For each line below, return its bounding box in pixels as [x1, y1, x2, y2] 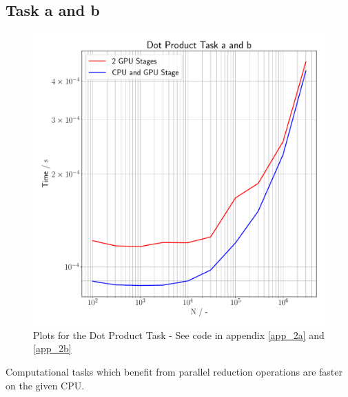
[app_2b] [33, 341, 72, 356]
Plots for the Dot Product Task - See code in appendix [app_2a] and [33, 327, 325, 342]
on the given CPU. [6, 378, 85, 392]
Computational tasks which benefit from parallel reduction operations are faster [6, 364, 343, 378]
